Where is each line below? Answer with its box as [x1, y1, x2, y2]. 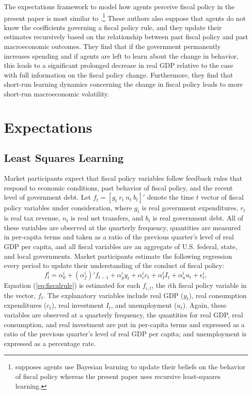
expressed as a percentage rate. [4, 338, 96, 348]
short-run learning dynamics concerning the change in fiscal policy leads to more [4, 79, 243, 89]
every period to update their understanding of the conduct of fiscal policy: [4, 260, 224, 270]
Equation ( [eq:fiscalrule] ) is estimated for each [4, 280, 141, 290]
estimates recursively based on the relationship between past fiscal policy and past [4, 32, 248, 42]
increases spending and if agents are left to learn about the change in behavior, [4, 50, 238, 61]
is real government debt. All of [153, 213, 243, 223]
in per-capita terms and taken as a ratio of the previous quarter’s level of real [4, 232, 234, 242]
